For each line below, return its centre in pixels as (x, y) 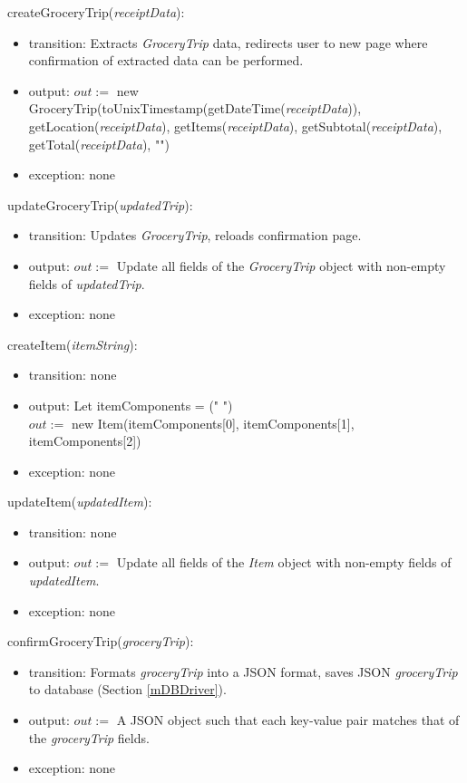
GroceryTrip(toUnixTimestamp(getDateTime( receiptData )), (195, 108)
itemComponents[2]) (85, 441)
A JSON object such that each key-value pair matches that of (288, 720)
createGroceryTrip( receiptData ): (96, 12)
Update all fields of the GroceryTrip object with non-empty (281, 265)
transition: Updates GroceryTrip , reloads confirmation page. (195, 235)
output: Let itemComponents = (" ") (131, 405)
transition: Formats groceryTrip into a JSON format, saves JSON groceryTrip (243, 671)
